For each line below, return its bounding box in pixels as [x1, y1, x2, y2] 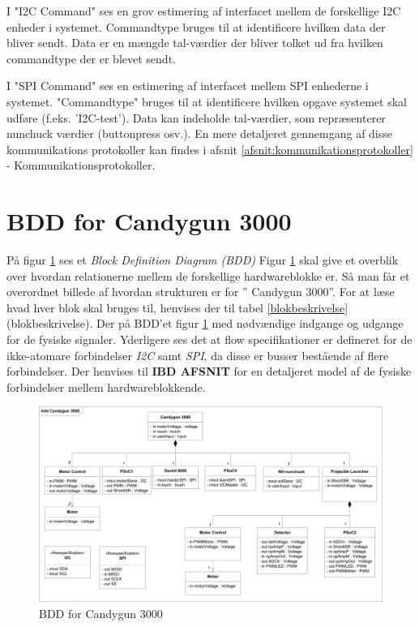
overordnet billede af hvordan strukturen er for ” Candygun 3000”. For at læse [6, 283, 395, 300]
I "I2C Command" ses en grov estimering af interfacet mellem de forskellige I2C [6, 2, 401, 19]
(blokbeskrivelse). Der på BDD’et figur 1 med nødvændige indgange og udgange [6, 315, 404, 332]
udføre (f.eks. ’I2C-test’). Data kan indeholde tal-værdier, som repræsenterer [6, 109, 386, 126]
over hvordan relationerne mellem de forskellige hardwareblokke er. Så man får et [6, 267, 410, 284]
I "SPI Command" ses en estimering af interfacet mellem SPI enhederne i [6, 77, 369, 94]
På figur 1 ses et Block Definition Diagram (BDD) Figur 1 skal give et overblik [6, 251, 399, 268]
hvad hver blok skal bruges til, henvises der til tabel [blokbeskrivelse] [6, 298, 348, 316]
